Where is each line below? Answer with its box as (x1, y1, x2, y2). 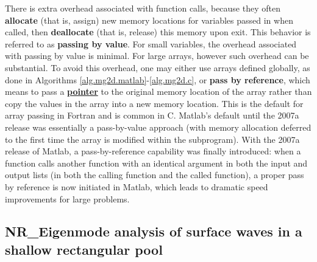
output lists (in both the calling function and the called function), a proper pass (5, 168, 304, 181)
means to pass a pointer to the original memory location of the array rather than (5, 85, 312, 98)
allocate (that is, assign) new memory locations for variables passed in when (5, 13, 293, 26)
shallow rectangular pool (5, 240, 163, 258)
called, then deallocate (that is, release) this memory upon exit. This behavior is (5, 26, 311, 38)
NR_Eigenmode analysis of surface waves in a (5, 222, 302, 241)
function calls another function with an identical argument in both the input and (5, 156, 308, 169)
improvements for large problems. (5, 192, 130, 205)
